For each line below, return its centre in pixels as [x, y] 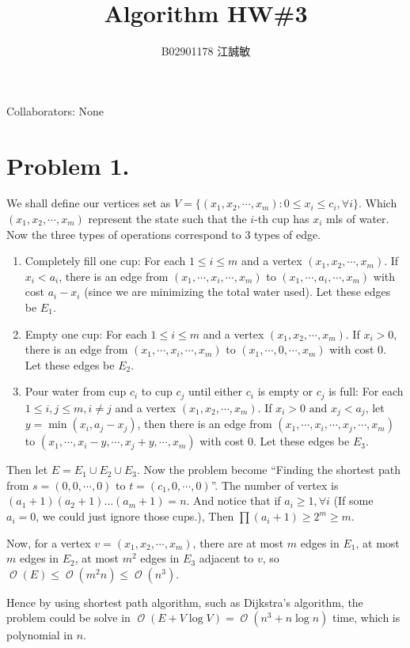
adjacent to [226, 558]
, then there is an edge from [205, 424]
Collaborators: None [55, 110]
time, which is [366, 618]
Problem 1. [68, 165]
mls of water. [358, 219]
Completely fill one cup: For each [105, 261]
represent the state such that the [167, 219]
